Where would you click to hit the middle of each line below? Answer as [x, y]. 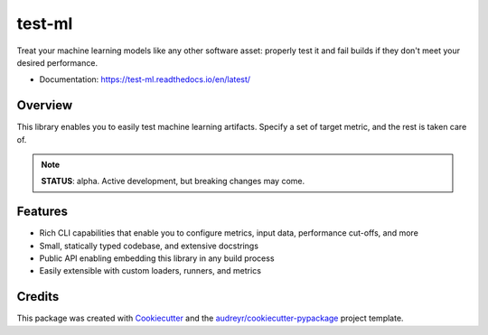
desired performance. [57, 62]
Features [42, 212]
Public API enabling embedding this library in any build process [157, 258]
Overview [45, 105]
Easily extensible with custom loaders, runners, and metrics [150, 271]
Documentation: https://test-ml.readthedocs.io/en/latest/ [145, 79]
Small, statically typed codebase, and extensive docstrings [149, 246]
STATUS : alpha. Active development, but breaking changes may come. [173, 181]
